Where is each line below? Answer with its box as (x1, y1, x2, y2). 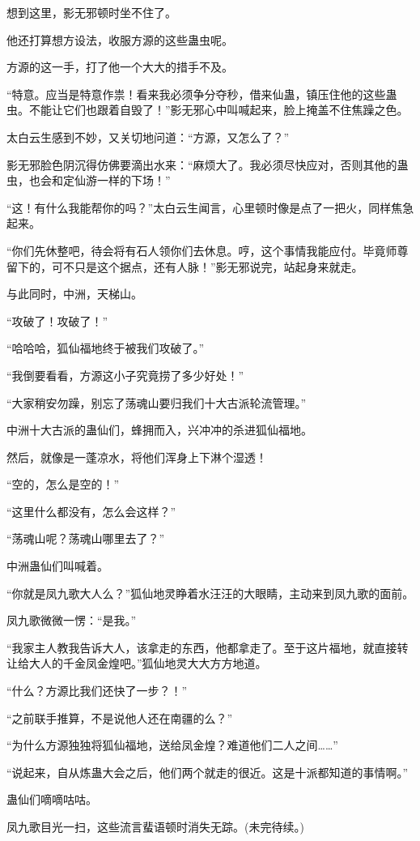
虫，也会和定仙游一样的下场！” (6, 172, 171, 189)
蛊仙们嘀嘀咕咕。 (6, 791, 97, 808)
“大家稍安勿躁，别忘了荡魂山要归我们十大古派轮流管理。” (6, 394, 307, 411)
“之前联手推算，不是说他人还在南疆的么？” (6, 709, 233, 726)
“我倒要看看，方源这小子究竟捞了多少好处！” (6, 366, 244, 383)
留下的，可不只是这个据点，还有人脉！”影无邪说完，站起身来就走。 (6, 258, 363, 275)
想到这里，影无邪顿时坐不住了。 (6, 4, 176, 20)
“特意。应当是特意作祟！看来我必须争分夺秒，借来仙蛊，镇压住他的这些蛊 (6, 85, 397, 102)
